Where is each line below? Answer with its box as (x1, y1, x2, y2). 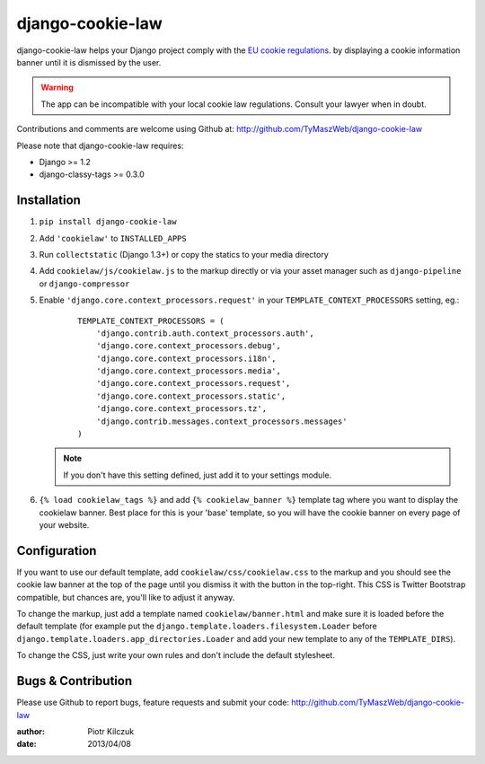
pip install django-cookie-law (39, 216, 177, 227)
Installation (16, 193, 81, 208)
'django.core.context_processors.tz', (95, 404, 268, 414)
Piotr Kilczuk (87, 725, 135, 736)
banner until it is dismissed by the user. (16, 57, 162, 67)
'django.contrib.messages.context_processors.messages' (95, 416, 348, 426)
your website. (39, 520, 90, 530)
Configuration (16, 543, 97, 558)
